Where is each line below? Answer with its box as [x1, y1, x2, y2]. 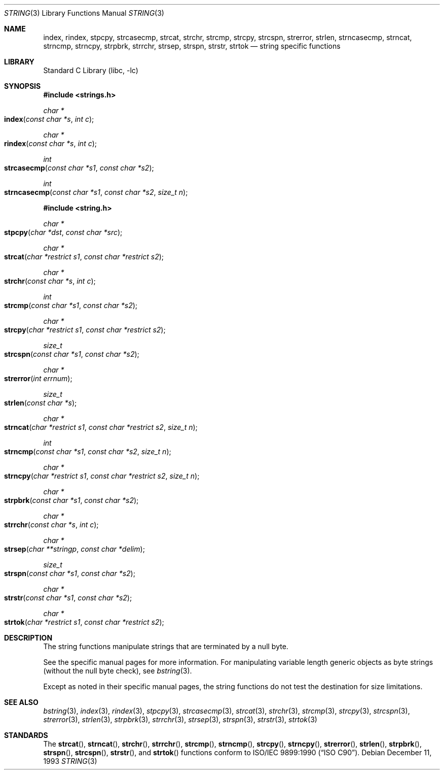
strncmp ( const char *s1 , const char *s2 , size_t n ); [4, 447, 171, 456]
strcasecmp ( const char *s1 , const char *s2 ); [4, 163, 154, 172]
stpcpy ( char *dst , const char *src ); [4, 228, 123, 237]
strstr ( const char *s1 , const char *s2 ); [4, 593, 132, 602]
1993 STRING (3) [43, 757, 97, 765]
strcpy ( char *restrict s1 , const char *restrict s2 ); [4, 325, 166, 334]
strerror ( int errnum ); [4, 374, 72, 383]
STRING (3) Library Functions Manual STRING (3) [4, 9, 164, 17]
